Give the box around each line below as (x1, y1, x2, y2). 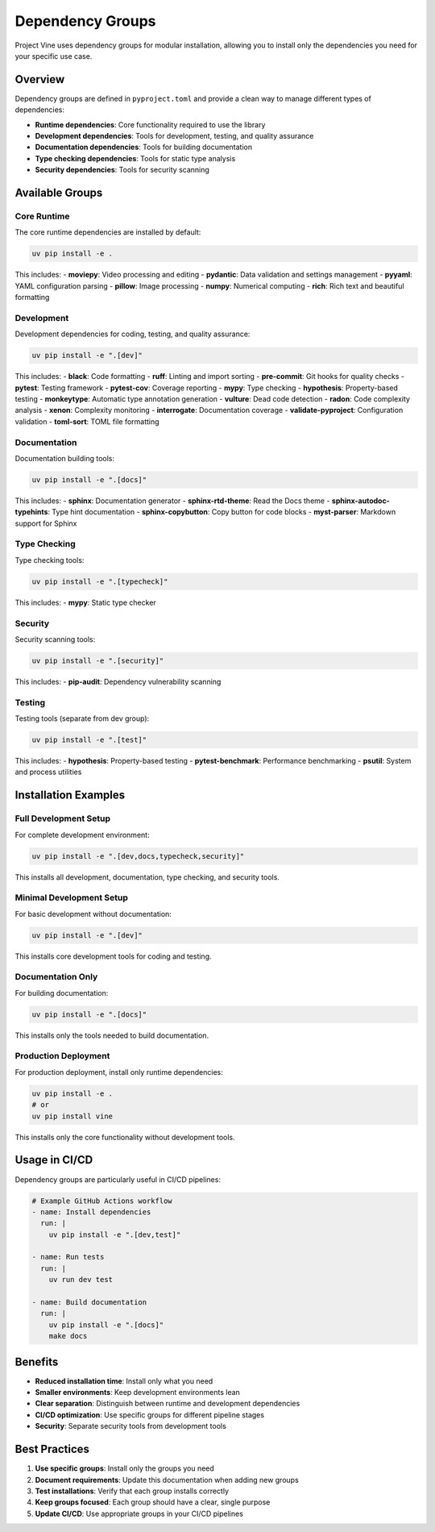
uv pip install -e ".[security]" (31, 656, 164, 665)
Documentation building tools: (14, 453, 114, 463)
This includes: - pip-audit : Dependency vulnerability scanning (14, 676, 222, 686)
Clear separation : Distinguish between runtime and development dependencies (35, 1399, 300, 1409)
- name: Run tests (31, 1252, 105, 1262)
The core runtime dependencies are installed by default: (14, 227, 201, 237)
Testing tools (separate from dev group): (14, 714, 150, 723)
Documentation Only (14, 972, 98, 983)
